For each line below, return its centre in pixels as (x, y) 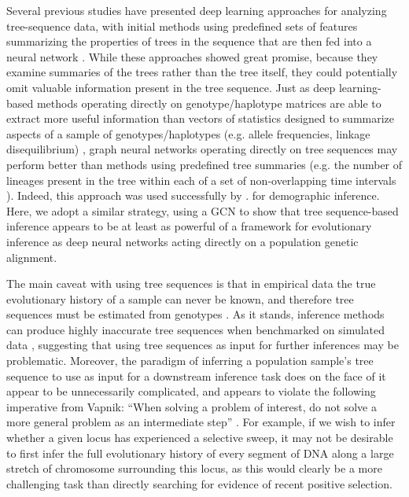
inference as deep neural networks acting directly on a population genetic (182, 241)
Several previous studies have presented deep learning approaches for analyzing (197, 10)
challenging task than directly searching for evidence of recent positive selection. (199, 483)
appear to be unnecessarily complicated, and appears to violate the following (191, 391)
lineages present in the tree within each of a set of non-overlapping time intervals (201, 180)
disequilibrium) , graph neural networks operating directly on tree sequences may (202, 149)
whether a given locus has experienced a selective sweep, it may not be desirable (200, 438)
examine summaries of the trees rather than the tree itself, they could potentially (202, 72)
